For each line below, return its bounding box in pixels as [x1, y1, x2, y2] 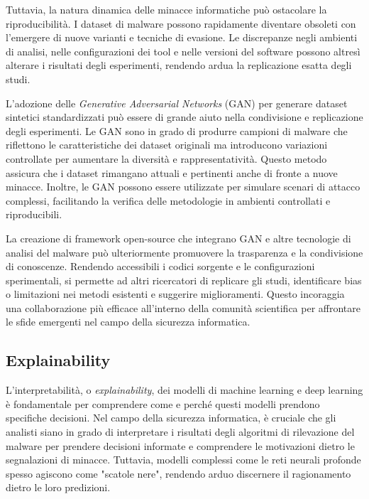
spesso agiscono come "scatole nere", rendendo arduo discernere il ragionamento [6, 466, 351, 481]
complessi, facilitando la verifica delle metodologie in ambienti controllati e [6, 193, 331, 208]
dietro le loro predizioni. [6, 480, 111, 495]
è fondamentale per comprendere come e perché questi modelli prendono [6, 396, 320, 411]
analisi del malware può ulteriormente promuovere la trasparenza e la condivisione [6, 245, 363, 259]
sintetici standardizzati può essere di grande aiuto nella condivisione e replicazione [6, 109, 363, 124]
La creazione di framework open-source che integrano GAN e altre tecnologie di [6, 230, 351, 245]
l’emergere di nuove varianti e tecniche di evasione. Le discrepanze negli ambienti [6, 30, 358, 45]
